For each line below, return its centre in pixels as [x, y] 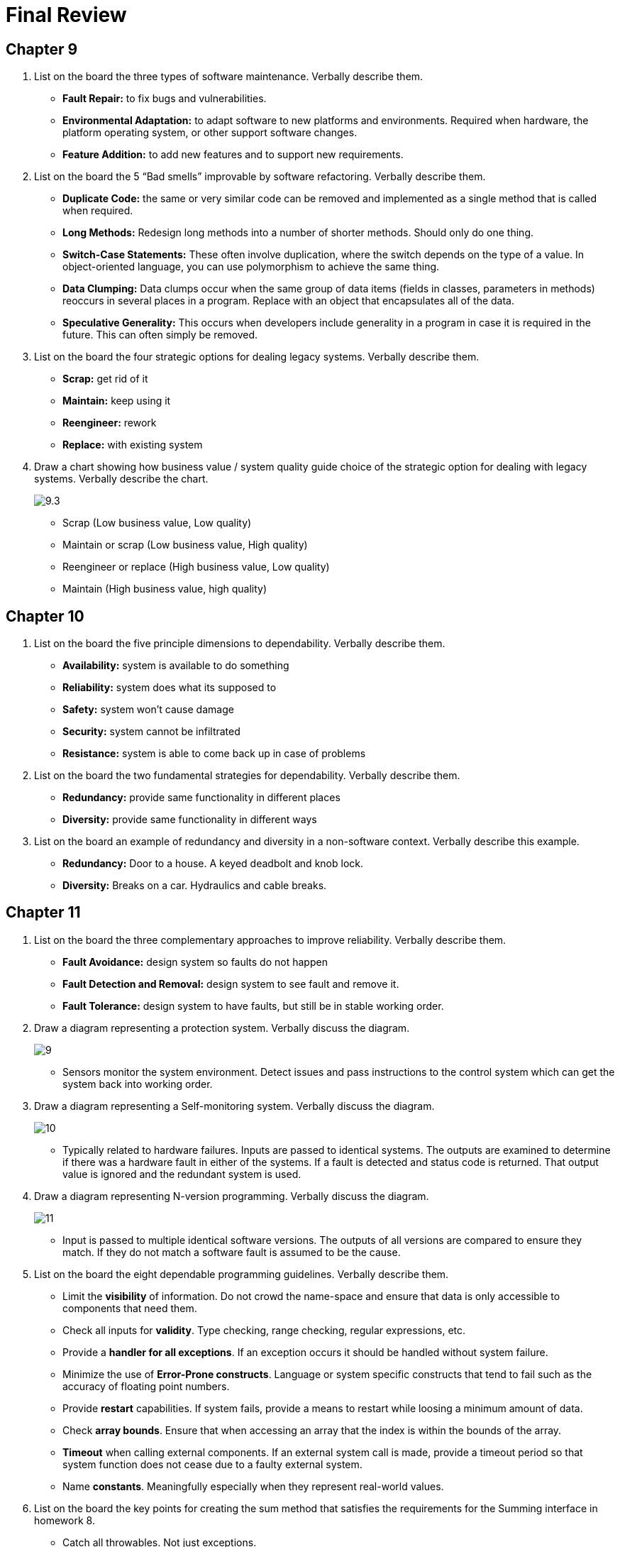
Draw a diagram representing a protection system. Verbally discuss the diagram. [222, 1028]
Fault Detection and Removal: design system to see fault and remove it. [231, 984]
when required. [98, 211]
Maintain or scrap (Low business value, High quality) [185, 545]
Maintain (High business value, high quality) [165, 589]
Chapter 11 [43, 913]
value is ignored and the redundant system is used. [182, 1174]
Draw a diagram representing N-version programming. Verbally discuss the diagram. [232, 1196]
